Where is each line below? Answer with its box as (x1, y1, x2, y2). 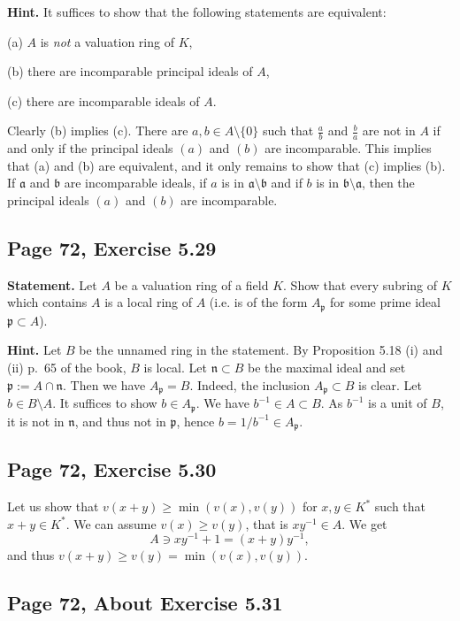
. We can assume (65, 514, 157, 533)
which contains (7, 293, 88, 311)
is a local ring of (104, 293, 193, 311)
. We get (341, 514, 387, 533)
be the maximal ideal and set (247, 358, 406, 377)
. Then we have (62, 375, 146, 394)
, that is (245, 514, 288, 533)
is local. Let (143, 358, 207, 377)
